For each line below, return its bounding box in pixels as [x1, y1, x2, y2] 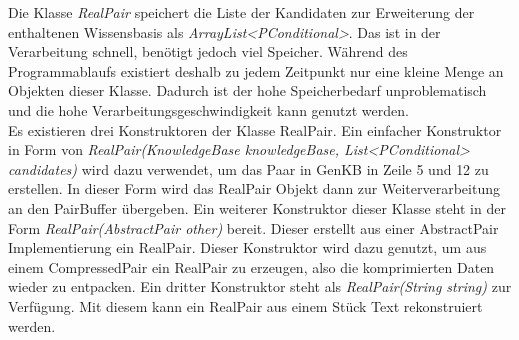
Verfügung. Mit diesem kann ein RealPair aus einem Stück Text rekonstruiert [8, 295, 483, 316]
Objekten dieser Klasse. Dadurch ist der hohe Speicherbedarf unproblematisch [8, 80, 487, 101]
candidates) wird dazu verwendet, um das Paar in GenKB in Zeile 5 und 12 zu [8, 158, 489, 179]
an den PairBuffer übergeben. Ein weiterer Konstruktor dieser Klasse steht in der [8, 197, 506, 218]
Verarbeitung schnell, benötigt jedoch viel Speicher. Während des [8, 41, 408, 62]
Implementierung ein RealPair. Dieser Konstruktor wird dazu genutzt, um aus [8, 237, 487, 258]
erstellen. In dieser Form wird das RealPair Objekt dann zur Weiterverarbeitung [8, 178, 500, 199]
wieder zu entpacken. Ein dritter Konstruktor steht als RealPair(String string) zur [8, 276, 512, 297]
